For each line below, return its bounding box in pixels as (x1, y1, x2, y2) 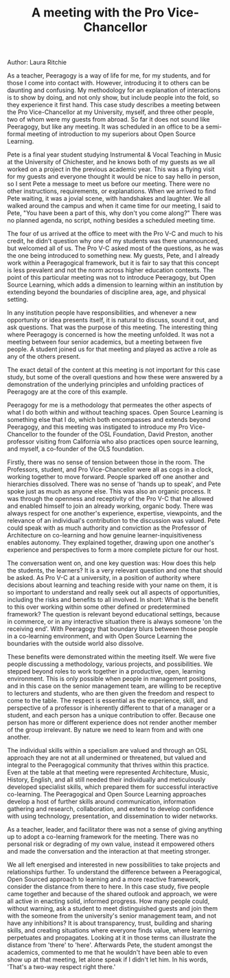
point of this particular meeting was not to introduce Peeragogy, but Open (7, 274, 216, 282)
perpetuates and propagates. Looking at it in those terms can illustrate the (7, 933, 217, 942)
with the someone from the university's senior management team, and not (7, 912, 217, 920)
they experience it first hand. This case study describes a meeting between (7, 101, 221, 109)
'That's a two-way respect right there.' (7, 963, 116, 971)
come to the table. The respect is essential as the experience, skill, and (7, 696, 208, 705)
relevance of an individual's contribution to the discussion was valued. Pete (7, 517, 221, 525)
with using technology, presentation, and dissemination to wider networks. (7, 812, 218, 821)
